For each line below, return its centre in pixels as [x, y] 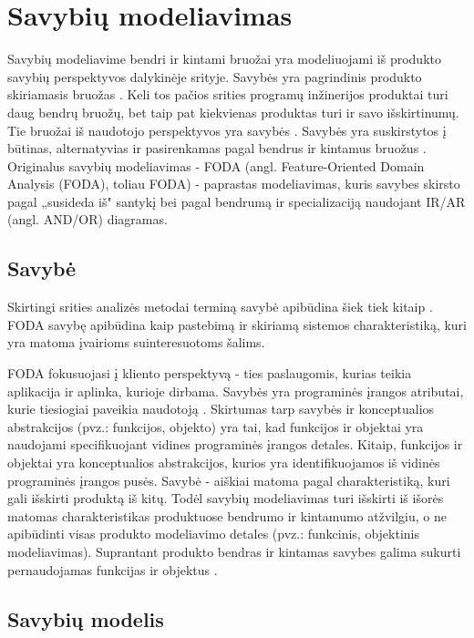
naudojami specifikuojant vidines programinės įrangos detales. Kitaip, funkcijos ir [235, 444]
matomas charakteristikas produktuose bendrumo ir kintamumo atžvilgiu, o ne [227, 515]
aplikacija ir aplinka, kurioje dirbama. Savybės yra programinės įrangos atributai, [236, 391]
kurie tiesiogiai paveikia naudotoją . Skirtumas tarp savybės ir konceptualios [221, 409]
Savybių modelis [86, 618]
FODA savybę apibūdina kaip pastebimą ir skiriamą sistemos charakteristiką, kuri [237, 324]
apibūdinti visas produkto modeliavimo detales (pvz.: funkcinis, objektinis [214, 534]
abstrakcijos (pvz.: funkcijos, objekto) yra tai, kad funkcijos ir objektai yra [216, 426]
